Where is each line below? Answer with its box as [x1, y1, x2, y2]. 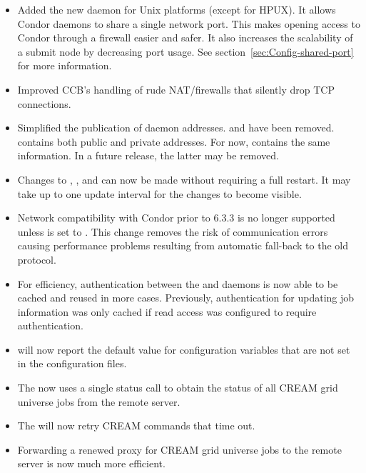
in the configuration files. [17, 356, 127, 371]
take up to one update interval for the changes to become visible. [17, 186, 302, 201]
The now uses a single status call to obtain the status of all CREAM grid [17, 380, 338, 395]
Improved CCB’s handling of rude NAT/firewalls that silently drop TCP [17, 81, 335, 96]
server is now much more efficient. [17, 456, 166, 471]
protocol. [17, 252, 56, 267]
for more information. [17, 58, 112, 73]
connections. [17, 96, 71, 111]
